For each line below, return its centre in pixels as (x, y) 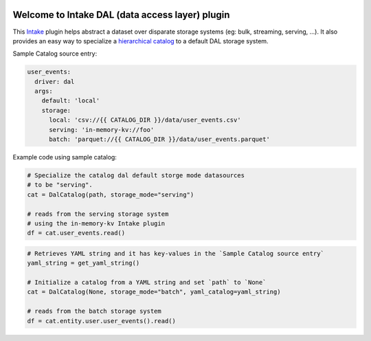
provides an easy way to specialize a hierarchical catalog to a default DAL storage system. (140, 41)
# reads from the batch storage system (94, 311)
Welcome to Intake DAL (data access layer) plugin (121, 15)
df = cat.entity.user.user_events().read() (102, 321)
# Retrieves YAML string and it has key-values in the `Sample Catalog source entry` (176, 253)
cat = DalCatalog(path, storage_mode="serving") (111, 195)
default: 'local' (71, 101)
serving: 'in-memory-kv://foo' (102, 130)
